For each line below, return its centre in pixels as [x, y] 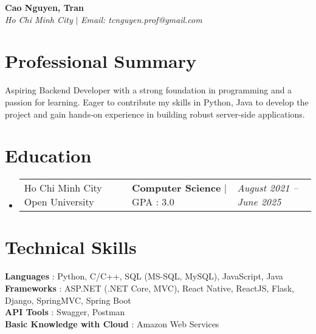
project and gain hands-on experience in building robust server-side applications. [155, 114]
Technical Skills [71, 247]
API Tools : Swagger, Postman [65, 312]
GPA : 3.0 [153, 202]
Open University [59, 202]
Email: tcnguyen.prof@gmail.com [141, 19]
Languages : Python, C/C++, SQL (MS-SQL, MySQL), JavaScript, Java [144, 276]
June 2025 [259, 202]
